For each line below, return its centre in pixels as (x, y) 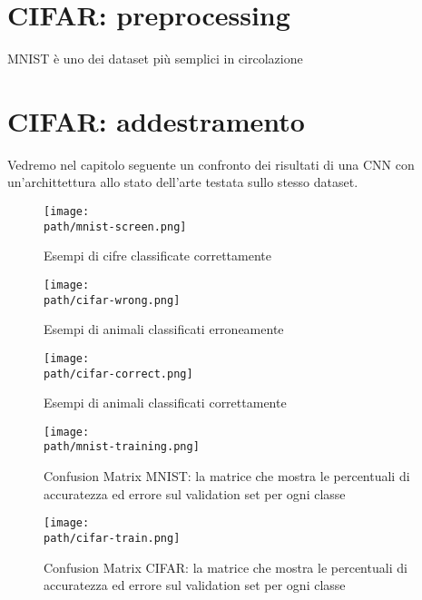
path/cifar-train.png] (112, 538)
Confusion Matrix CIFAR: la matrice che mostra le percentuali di (226, 567)
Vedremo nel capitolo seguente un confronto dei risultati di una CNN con (211, 164)
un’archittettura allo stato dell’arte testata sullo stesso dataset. (183, 182)
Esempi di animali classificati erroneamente (164, 329)
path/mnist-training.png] (122, 447)
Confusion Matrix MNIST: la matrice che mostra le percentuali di (227, 476)
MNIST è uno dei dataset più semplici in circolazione (155, 59)
